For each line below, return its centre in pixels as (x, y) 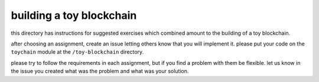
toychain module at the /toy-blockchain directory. (77, 52)
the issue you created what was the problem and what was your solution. (100, 71)
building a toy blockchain (74, 15)
